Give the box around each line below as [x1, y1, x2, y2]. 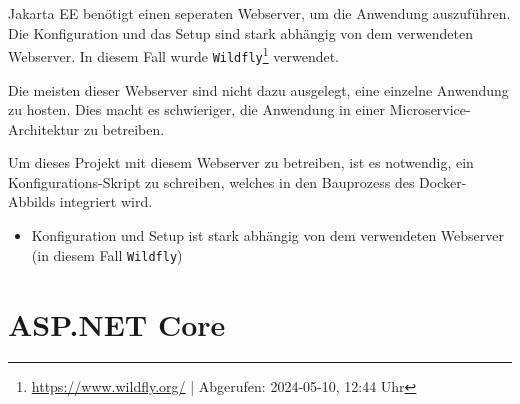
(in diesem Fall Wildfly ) [31, 244, 183, 265]
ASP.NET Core [8, 303, 226, 344]
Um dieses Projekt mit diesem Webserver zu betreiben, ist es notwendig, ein [8, 152, 474, 173]
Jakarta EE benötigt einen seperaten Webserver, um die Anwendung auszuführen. [8, 3, 511, 23]
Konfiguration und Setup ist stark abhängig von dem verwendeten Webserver [31, 225, 504, 246]
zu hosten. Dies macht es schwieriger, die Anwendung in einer [8, 99, 386, 120]
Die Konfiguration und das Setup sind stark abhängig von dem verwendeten [8, 22, 473, 43]
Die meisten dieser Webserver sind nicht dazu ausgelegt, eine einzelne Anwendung [8, 79, 509, 100]
